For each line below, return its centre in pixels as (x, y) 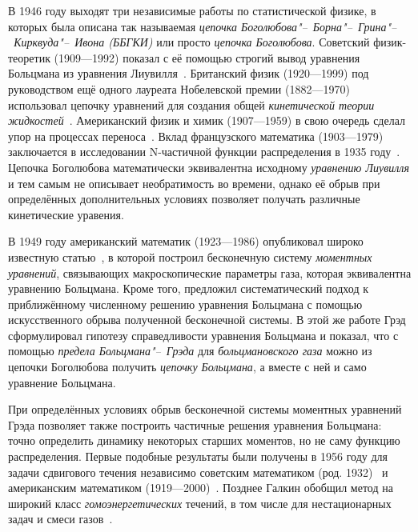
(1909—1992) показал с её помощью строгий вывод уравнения (207, 57)
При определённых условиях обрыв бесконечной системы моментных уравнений (205, 409)
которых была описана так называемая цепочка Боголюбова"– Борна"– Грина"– (203, 26)
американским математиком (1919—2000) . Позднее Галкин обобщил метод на (201, 488)
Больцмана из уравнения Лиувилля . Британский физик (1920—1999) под (189, 73)
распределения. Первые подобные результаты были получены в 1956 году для (198, 456)
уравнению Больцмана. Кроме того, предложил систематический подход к (188, 288)
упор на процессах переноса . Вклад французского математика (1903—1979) (196, 136)
